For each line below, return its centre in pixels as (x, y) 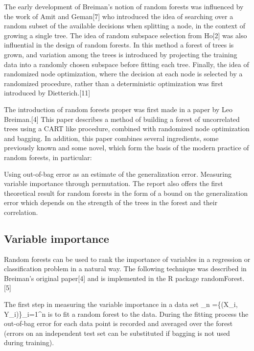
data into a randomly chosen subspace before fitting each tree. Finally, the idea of (127, 64)
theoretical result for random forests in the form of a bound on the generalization (126, 193)
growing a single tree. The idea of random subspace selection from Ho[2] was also (126, 35)
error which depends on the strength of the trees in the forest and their (111, 202)
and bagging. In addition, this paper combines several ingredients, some (111, 138)
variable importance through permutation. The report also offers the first (114, 183)
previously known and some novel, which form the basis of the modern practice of (127, 148)
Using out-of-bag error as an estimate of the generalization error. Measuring (118, 174)
